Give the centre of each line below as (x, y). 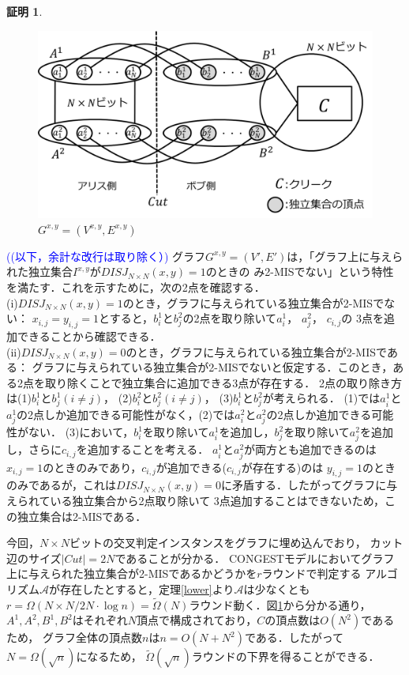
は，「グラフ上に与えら (345, 256)
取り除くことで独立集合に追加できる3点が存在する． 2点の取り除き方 (223, 382)
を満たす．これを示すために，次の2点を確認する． (136, 287)
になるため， (109, 656)
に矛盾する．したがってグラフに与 (309, 485)
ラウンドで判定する (311, 573)
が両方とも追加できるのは (310, 449)
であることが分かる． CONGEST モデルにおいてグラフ (255, 558)
